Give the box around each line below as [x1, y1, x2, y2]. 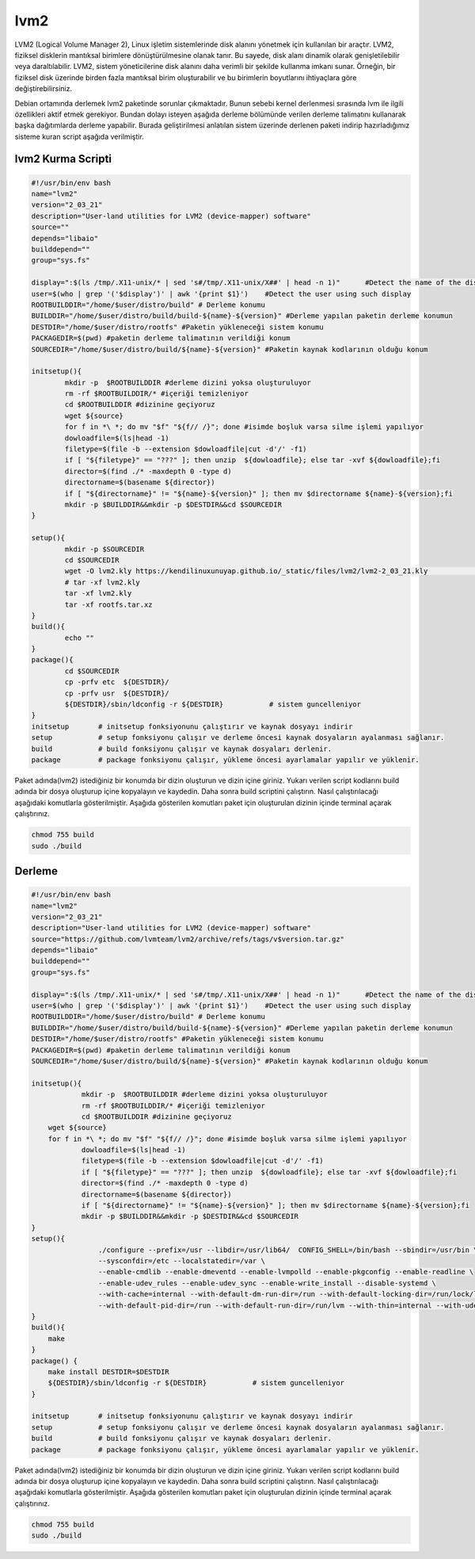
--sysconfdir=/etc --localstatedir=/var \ [97, 1257, 265, 1265]
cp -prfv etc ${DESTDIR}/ [64, 678, 169, 687]
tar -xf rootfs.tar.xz [64, 599, 154, 609]
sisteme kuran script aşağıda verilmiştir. [14, 132, 144, 141]
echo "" [64, 633, 95, 642]
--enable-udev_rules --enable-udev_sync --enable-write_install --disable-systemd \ [97, 1278, 437, 1288]
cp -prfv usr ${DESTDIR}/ [64, 688, 169, 698]
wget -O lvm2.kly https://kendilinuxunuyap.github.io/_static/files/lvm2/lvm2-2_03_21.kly [64, 567, 428, 576]
